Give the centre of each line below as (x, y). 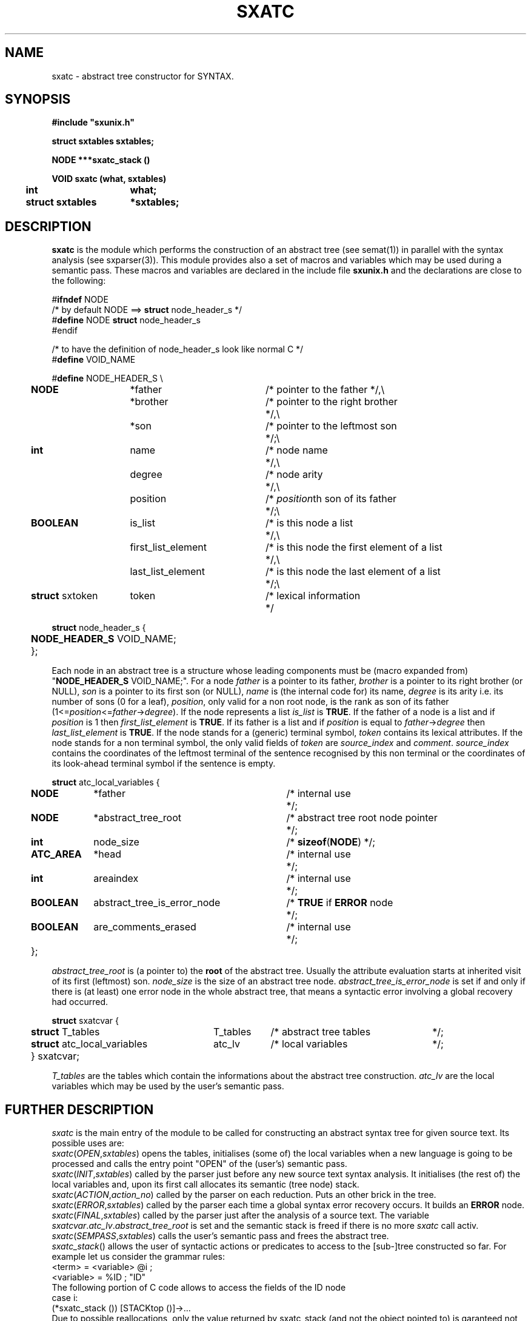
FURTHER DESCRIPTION (79, 1109)
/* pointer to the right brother (331, 402)
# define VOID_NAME (94, 360)
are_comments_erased (145, 927)
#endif (65, 331)
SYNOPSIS (38, 99)
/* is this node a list (309, 523)
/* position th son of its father (331, 499)
